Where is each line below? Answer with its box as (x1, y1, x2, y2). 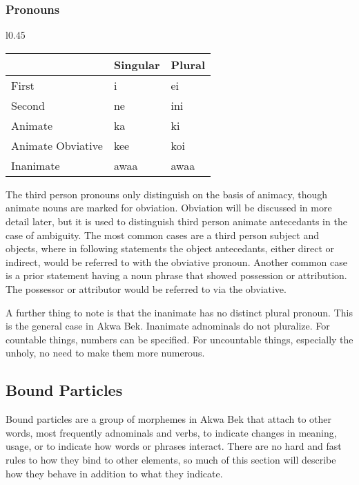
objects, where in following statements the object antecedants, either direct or (6, 241, 335, 256)
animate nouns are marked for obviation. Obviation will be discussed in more (6, 200, 332, 215)
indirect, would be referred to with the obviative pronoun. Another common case (6, 254, 347, 269)
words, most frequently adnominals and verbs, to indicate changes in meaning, (6, 425, 337, 439)
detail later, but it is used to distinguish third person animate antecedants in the (6, 214, 347, 228)
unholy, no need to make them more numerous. (6, 345, 205, 360)
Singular (113, 56, 160, 73)
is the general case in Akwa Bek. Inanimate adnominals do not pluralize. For (6, 318, 330, 333)
